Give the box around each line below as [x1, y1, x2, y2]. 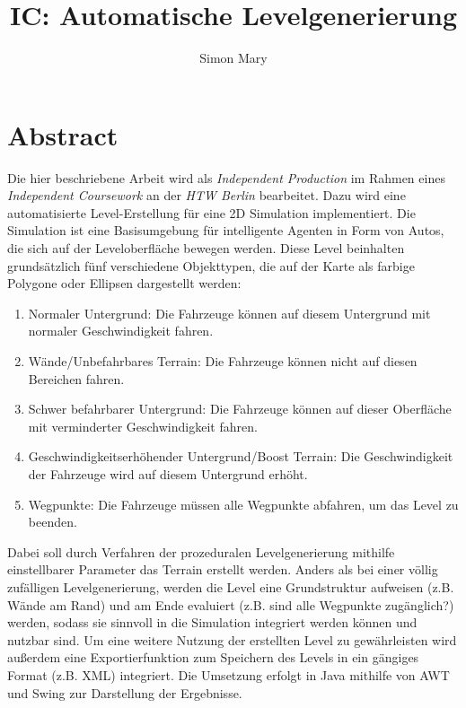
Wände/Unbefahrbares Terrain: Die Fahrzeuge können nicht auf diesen [28, 352, 418, 370]
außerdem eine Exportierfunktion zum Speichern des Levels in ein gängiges [7, 648, 419, 667]
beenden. [28, 512, 77, 531]
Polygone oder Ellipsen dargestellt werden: [7, 274, 242, 293]
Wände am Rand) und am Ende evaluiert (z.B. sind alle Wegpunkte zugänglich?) [7, 595, 454, 614]
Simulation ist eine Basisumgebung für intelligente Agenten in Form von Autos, [7, 221, 444, 240]
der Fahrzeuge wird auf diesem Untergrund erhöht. [28, 464, 308, 483]
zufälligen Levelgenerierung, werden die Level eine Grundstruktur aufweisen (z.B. [7, 577, 454, 596]
